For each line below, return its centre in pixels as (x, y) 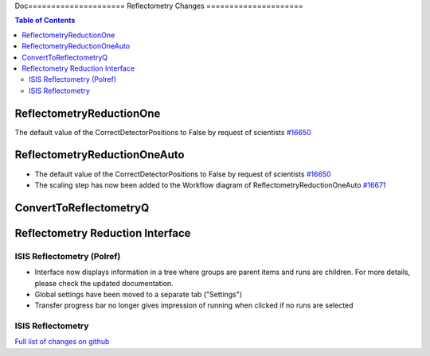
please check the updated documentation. (104, 283)
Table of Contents (45, 21)
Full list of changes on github (62, 342)
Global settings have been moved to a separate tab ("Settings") (139, 294)
